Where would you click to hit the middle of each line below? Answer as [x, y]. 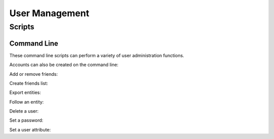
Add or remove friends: [34, 74]
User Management [49, 13]
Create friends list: [29, 83]
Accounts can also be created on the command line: [64, 65]
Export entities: [25, 92]
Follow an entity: [27, 102]
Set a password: [26, 120]
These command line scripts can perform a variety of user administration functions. [97, 55]
